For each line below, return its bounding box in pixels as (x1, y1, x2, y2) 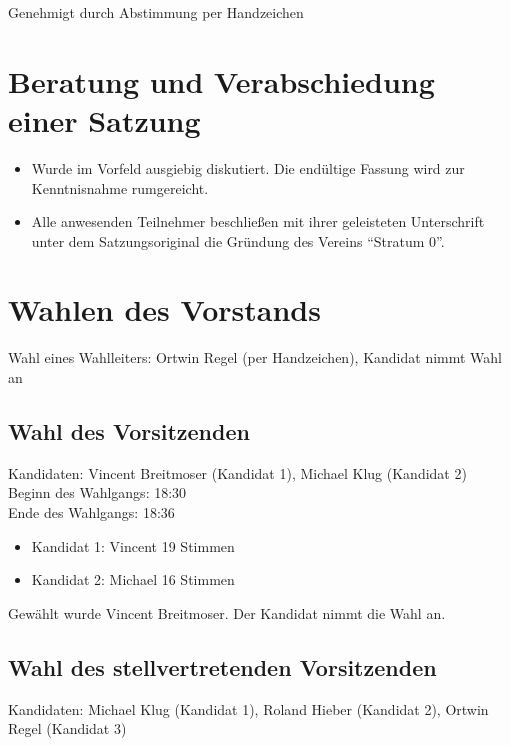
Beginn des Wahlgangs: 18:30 (8, 482, 187, 503)
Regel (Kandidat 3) (8, 718, 127, 739)
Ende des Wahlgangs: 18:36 (8, 501, 175, 522)
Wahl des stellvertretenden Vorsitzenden (8, 651, 437, 682)
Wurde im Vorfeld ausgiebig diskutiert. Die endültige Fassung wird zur (31, 157, 465, 178)
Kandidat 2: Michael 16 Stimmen (31, 569, 235, 590)
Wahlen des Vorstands (8, 289, 321, 330)
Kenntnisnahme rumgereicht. (31, 177, 209, 198)
